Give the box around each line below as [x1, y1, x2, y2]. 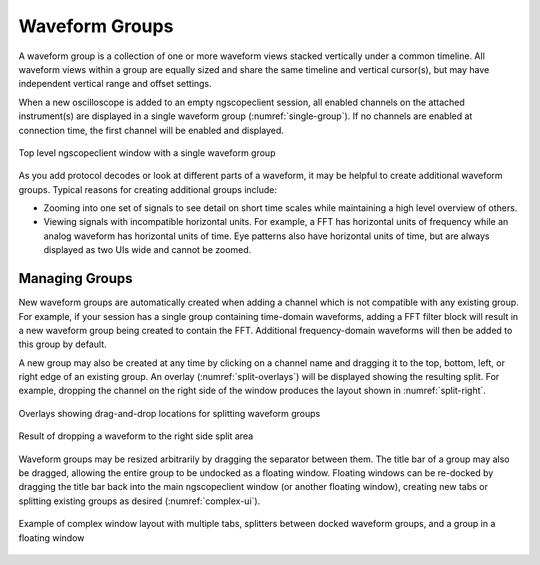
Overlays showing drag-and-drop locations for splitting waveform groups [18, 407, 321, 419]
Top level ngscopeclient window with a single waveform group [18, 146, 276, 159]
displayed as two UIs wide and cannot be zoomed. [43, 244, 252, 256]
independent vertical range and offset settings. [18, 78, 212, 90]
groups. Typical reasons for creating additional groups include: [18, 183, 277, 195]
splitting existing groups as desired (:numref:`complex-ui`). [18, 495, 261, 507]
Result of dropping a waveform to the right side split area [18, 430, 254, 442]
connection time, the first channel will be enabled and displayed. [18, 124, 285, 136]
